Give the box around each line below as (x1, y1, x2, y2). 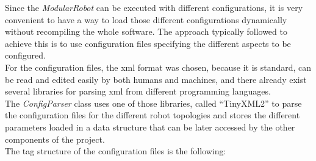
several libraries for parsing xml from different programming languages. (5, 85, 271, 98)
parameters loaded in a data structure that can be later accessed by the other (5, 120, 295, 133)
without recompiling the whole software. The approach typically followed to (5, 25, 287, 38)
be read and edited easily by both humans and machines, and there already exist (5, 73, 307, 85)
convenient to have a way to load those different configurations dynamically (5, 13, 287, 26)
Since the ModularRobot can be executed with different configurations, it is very (5, 1, 303, 13)
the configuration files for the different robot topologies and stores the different (5, 109, 300, 121)
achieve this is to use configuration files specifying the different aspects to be (5, 37, 291, 49)
